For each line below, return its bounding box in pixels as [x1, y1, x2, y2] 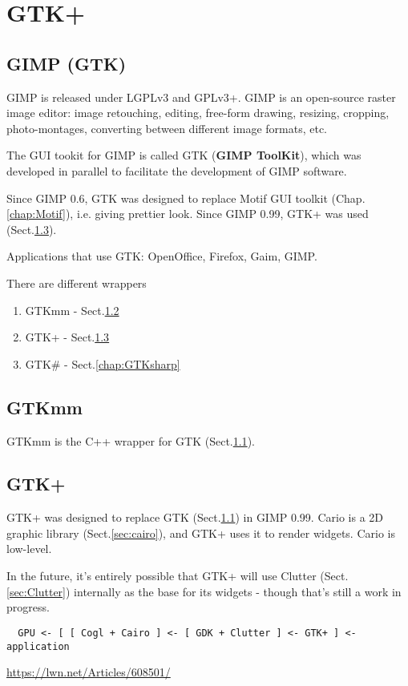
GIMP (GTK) [6, 50, 127, 75]
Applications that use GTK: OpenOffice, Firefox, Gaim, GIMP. [6, 248, 317, 264]
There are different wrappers [6, 274, 147, 291]
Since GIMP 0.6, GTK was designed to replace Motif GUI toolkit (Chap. [6, 189, 366, 206]
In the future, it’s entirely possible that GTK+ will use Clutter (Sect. [6, 567, 349, 584]
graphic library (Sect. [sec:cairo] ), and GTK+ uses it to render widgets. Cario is [6, 524, 395, 541]
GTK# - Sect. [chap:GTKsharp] [25, 355, 180, 372]
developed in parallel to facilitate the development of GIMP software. [6, 162, 347, 179]
